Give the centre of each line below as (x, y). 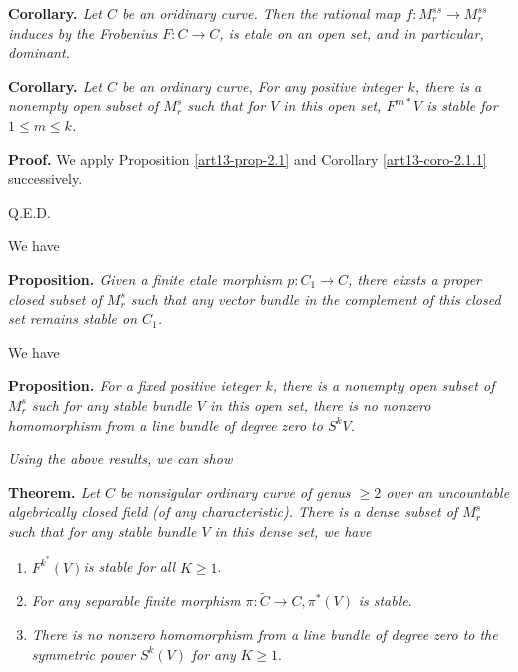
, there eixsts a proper (415, 278)
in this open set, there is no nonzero (320, 404)
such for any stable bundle (111, 404)
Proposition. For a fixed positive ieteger (134, 385)
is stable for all (129, 566)
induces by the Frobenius (83, 32)
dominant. (39, 52)
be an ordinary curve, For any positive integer (262, 85)
